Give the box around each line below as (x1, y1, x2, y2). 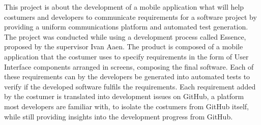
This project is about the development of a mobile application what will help (4, 2, 244, 12)
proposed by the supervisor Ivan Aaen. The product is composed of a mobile (4, 41, 243, 52)
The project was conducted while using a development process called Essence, (4, 31, 246, 42)
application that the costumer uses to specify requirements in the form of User (4, 51, 249, 61)
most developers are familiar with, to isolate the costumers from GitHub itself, (4, 101, 249, 111)
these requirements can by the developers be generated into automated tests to (4, 71, 250, 82)
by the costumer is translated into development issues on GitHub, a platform (4, 91, 244, 102)
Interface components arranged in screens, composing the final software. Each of (4, 61, 254, 72)
